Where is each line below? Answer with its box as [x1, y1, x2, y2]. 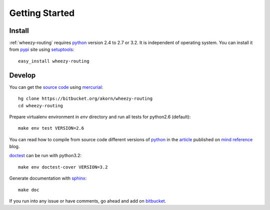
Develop [9, 71, 36, 79]
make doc [18, 187, 39, 193]
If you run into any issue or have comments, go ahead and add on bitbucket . [9, 198, 166, 204]
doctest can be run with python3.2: [9, 153, 82, 159]
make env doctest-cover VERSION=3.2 [18, 164, 108, 170]
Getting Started [9, 7, 75, 18]
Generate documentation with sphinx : [9, 175, 87, 182]
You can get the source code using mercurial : [9, 84, 103, 90]
